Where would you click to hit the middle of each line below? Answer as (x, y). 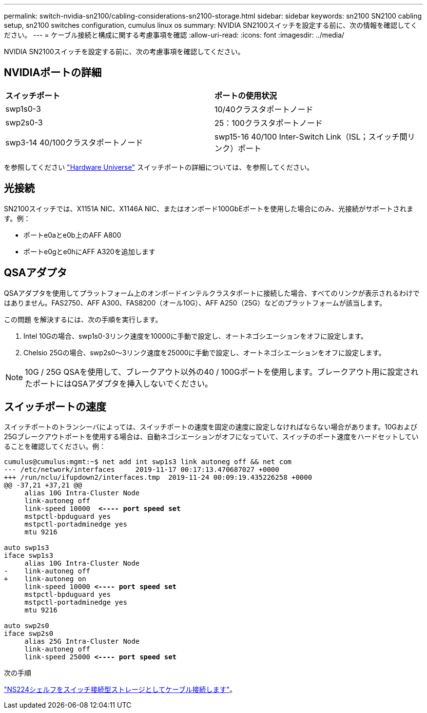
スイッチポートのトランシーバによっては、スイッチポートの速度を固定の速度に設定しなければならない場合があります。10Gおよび (211, 427)
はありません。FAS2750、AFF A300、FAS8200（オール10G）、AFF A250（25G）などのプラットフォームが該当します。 (195, 303)
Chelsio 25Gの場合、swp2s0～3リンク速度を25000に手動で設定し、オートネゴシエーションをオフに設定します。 (204, 352)
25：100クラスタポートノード (269, 123)
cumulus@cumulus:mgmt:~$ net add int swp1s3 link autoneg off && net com (148, 462)
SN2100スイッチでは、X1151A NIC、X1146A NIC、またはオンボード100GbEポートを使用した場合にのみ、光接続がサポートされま (209, 208)
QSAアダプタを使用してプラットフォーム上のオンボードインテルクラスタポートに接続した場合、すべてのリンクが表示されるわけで (212, 293)
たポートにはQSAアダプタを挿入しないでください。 (119, 383)
